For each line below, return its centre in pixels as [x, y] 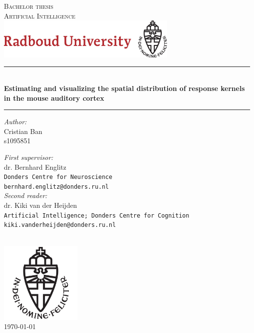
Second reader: [26, 195]
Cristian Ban [23, 131]
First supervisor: [29, 157]
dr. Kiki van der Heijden [41, 205]
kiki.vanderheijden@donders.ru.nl [60, 225]
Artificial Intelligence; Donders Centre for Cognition [97, 215]
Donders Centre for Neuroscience [58, 177]
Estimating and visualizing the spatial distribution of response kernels [125, 88]
